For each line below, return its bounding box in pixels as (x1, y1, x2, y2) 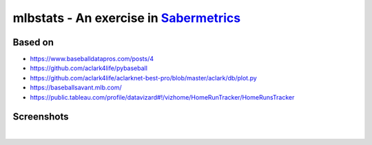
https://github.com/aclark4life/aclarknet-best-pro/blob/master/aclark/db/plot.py (30, 74, 258, 82)
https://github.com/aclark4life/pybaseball (30, 64, 148, 72)
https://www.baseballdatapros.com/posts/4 (30, 55, 154, 63)
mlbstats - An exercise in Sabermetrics (12, 10, 241, 25)
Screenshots (12, 111, 69, 123)
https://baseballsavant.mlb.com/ (30, 83, 122, 92)
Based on (12, 36, 54, 48)
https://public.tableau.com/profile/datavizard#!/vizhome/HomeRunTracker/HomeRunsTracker (30, 93, 295, 101)
